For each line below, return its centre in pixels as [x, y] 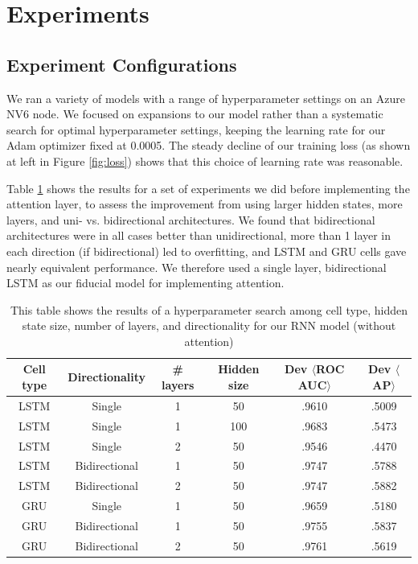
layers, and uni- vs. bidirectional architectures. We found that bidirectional [191, 219]
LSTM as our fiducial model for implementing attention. [145, 283]
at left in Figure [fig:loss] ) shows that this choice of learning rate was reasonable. [205, 161]
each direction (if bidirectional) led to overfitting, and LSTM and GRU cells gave [207, 251]
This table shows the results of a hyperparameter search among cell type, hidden [209, 309]
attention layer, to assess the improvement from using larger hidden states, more [205, 204]
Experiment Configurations [122, 64]
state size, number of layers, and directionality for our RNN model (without [209, 325]
